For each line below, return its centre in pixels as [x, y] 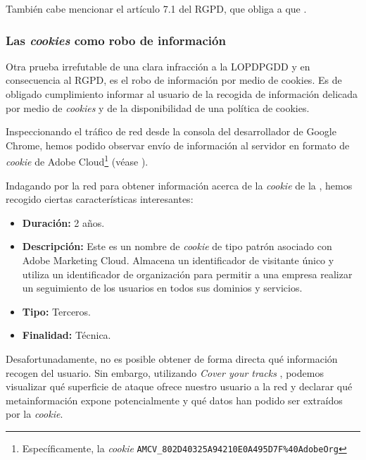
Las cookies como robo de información [116, 40]
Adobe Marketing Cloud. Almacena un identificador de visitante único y [178, 260]
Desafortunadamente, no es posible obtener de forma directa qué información [172, 358]
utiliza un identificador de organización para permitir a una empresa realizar [187, 274]
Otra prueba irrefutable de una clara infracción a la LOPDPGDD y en [158, 66]
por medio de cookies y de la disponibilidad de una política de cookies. [158, 107]
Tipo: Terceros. [57, 311]
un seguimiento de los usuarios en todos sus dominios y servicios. [162, 288]
